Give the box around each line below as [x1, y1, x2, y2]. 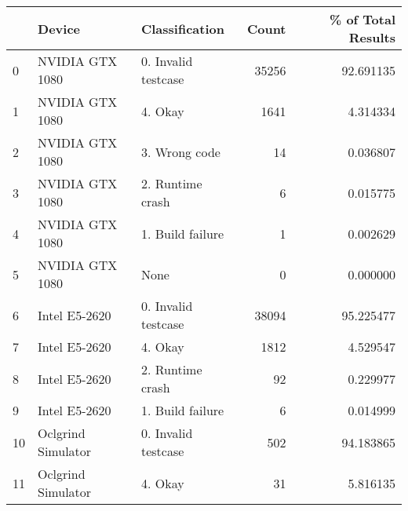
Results [348, 28, 395, 46]
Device [38, 19, 80, 38]
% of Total [329, 10, 395, 28]
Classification [140, 19, 224, 38]
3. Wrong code [140, 142, 220, 161]
